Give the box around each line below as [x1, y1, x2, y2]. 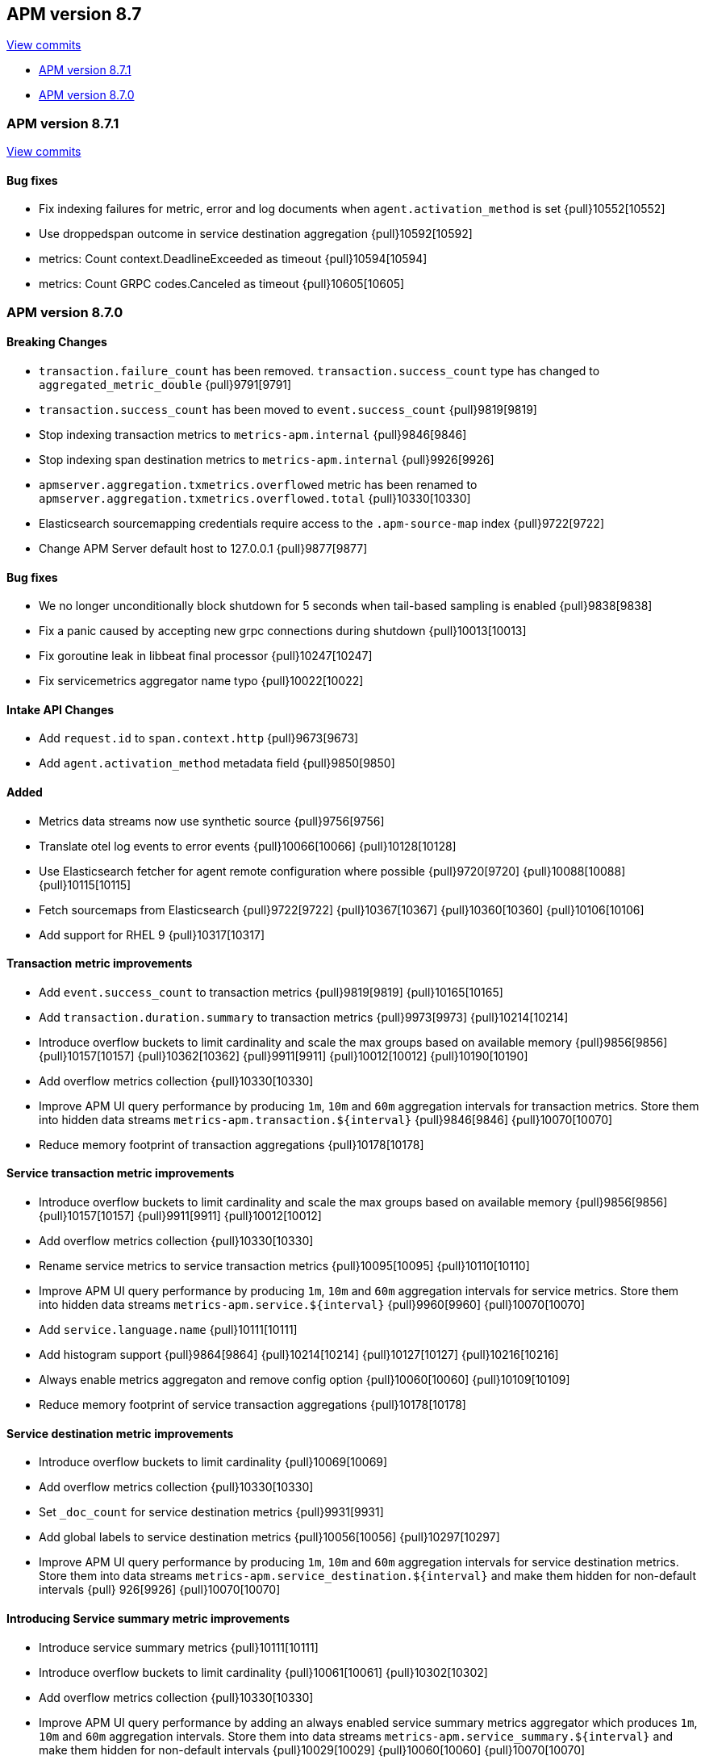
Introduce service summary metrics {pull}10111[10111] [39, 1640, 319, 1654]
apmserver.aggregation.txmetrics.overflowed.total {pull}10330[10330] [39, 491, 471, 505]
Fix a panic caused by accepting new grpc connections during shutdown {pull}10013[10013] [39, 624, 527, 638]
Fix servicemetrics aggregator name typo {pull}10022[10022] [39, 674, 364, 688]
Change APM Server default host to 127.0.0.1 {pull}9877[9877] [39, 541, 368, 555]
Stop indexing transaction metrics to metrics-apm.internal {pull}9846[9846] [39, 427, 467, 441]
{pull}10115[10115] [39, 877, 131, 892]
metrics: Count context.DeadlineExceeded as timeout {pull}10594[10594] [39, 252, 428, 266]
